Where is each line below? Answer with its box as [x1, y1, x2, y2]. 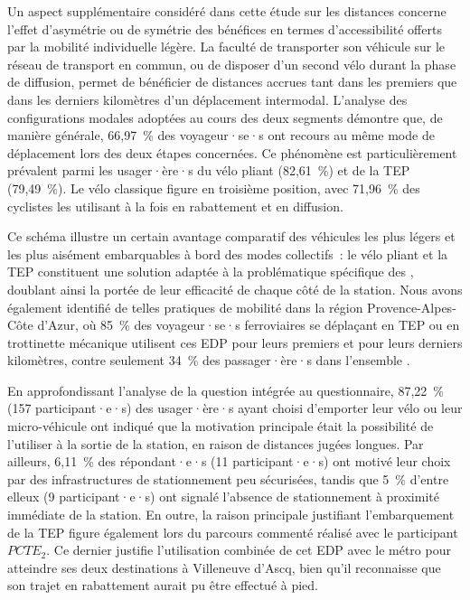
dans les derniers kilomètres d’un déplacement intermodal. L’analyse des [7, 89, 408, 108]
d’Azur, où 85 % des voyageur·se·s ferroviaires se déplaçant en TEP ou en [37, 315, 460, 334]
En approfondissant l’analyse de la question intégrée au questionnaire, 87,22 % [7, 380, 444, 399]
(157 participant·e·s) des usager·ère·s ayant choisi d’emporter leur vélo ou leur [7, 398, 463, 417]
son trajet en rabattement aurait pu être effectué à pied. [7, 576, 318, 595]
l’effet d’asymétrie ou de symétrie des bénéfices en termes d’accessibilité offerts [7, 19, 442, 38]
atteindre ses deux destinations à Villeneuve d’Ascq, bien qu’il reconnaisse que [7, 558, 441, 577]
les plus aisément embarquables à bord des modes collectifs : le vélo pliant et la [7, 244, 448, 263]
